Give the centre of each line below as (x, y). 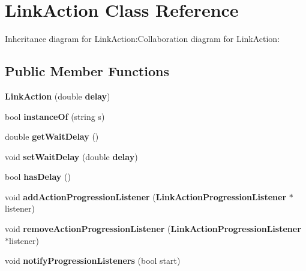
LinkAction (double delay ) (58, 96)
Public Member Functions (87, 71)
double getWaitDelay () (52, 136)
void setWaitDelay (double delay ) (71, 156)
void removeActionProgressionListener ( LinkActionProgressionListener (153, 229)
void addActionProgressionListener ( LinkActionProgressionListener (146, 196)
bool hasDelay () (38, 177)
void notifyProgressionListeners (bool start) (93, 261)
